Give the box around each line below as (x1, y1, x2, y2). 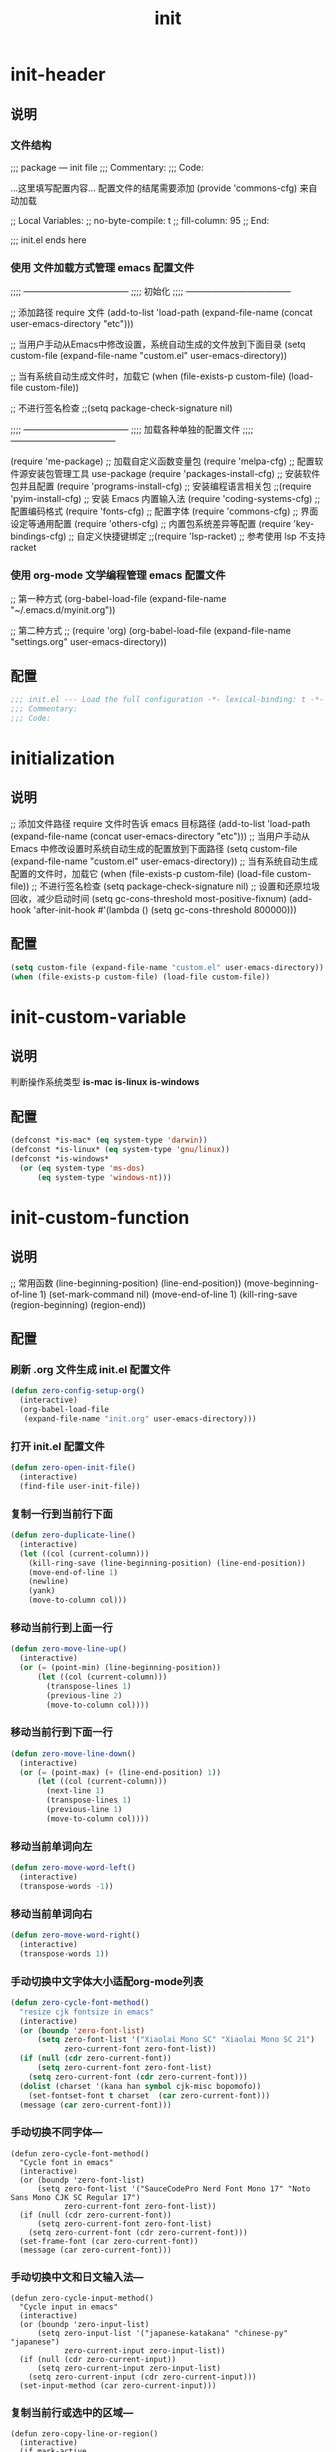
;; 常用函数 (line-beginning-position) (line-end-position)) (10, 1277, 242, 1289)
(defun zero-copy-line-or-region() (10, 2429, 159, 2439)
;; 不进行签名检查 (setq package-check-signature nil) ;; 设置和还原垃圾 (31, 880, 321, 892)
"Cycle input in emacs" (19, 2302, 118, 2312)
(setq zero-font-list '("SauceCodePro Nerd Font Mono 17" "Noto (36, 2183, 311, 2194)
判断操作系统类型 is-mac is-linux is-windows (10, 1076, 200, 1088)
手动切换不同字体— (10, 2125, 103, 2139)
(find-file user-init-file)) (19, 1481, 141, 1491)
